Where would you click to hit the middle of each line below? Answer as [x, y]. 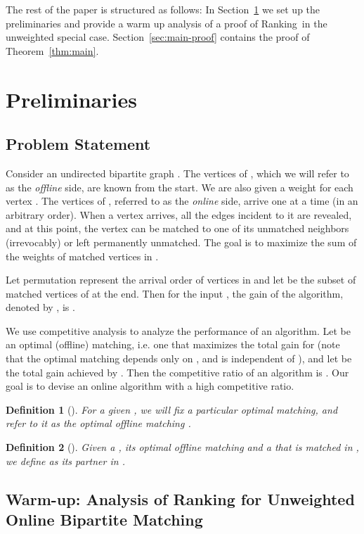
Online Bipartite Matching [104, 520]
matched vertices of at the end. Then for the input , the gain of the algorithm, [175, 293]
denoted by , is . [40, 307]
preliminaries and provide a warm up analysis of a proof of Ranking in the [167, 23]
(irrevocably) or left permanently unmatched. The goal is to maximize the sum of [181, 242]
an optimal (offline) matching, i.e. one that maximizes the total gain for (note [173, 344]
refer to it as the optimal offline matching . [98, 423]
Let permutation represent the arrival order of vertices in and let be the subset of [181, 280]
